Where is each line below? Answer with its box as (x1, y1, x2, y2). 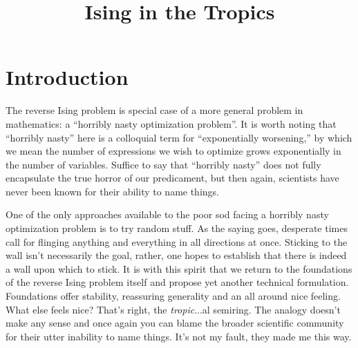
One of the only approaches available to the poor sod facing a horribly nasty (6, 207, 329, 222)
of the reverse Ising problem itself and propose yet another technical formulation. (6, 275, 349, 289)
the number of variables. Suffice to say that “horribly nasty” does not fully (6, 157, 321, 171)
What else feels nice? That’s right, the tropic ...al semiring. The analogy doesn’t (6, 302, 341, 316)
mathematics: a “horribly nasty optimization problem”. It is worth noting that (6, 116, 337, 130)
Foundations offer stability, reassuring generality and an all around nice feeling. (6, 289, 341, 303)
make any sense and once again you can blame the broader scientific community (6, 316, 344, 330)
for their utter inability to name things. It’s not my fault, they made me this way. (6, 329, 352, 343)
